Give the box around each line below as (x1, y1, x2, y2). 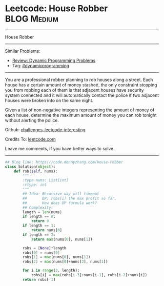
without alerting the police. (5, 117, 59, 123)
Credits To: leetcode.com (5, 136, 56, 142)
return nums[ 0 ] (31, 228, 62, 233)
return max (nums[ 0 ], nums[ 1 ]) (31, 237, 93, 242)
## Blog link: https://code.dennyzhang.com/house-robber (5, 160, 123, 164)
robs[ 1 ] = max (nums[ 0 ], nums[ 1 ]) (22, 255, 91, 260)
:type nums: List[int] (22, 178, 69, 183)
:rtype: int (22, 183, 47, 187)
